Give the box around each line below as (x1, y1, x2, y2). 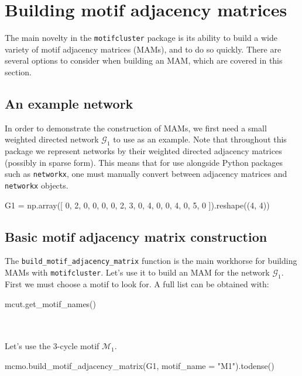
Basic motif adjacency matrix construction (5, 227, 267, 245)
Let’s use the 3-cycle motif (5, 340, 99, 352)
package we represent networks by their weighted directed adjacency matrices (5, 145, 282, 157)
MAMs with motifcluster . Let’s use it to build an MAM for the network (5, 266, 270, 278)
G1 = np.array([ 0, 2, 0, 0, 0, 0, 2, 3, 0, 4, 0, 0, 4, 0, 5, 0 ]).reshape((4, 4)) (5, 199, 270, 211)
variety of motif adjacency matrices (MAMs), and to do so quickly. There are (5, 43, 282, 55)
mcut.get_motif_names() (5, 297, 97, 309)
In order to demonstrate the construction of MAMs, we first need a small (5, 121, 267, 134)
